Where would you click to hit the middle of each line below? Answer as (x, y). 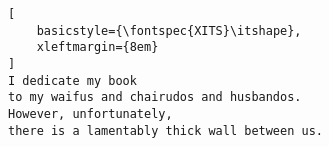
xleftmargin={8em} (97, 47)
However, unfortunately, (90, 113)
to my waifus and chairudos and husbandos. (155, 97)
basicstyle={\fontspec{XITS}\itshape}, (169, 30)
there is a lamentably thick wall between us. (165, 130)
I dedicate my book (72, 80)
